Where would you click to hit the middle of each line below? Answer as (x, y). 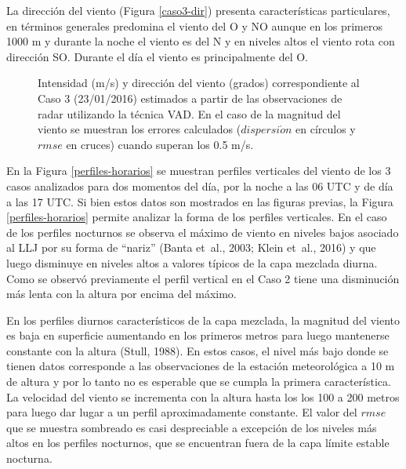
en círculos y (326, 129)
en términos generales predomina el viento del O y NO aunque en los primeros (194, 25)
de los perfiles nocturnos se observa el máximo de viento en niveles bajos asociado (203, 232)
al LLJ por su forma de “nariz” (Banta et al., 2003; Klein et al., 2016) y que (191, 247)
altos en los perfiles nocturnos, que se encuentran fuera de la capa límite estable (198, 443)
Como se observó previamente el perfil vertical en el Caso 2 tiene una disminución (203, 278)
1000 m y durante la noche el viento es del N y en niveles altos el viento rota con (201, 41)
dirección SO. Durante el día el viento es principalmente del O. (157, 56)
